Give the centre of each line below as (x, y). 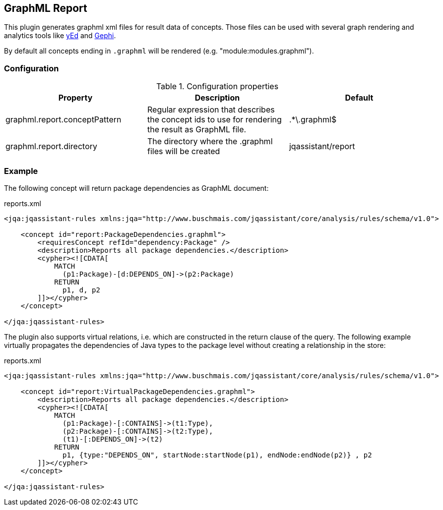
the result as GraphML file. (197, 130)
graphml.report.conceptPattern (63, 120)
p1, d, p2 (81, 290)
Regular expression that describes (211, 110)
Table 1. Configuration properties (217, 86)
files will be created (184, 151)
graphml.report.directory (52, 146)
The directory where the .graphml (210, 142)
